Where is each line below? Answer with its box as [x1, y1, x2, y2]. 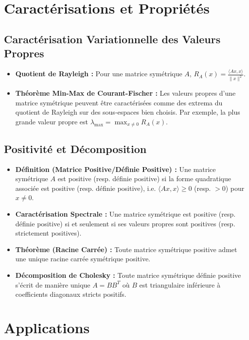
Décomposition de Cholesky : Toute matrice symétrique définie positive [15, 270, 241, 280]
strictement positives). [15, 228, 82, 238]
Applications [4, 317, 90, 337]
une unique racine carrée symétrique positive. [15, 254, 150, 264]
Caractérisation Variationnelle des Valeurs [4, 31, 221, 46]
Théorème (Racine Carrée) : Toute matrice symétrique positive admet [15, 244, 237, 254]
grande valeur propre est [15, 116, 88, 126]
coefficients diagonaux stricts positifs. [15, 289, 126, 299]
